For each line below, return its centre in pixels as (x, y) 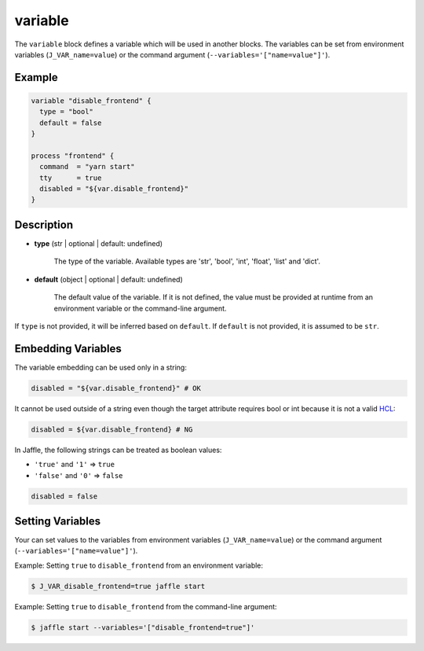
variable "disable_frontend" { (91, 101)
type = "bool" (67, 112)
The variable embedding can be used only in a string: (101, 367)
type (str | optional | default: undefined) (99, 243)
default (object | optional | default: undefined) (109, 279)
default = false (71, 123)
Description (44, 224)
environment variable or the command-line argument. (140, 308)
